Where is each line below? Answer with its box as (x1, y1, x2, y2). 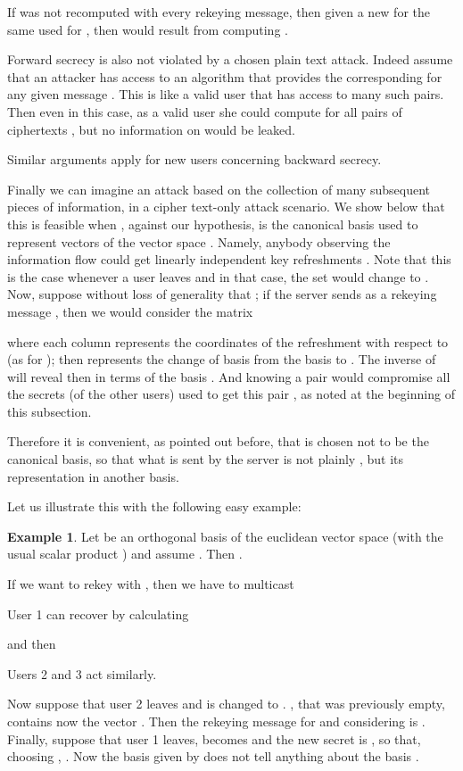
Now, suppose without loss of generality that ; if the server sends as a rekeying (7, 285, 437, 303)
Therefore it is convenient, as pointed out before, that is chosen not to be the (7, 432, 429, 451)
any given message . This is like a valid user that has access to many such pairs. (7, 85, 444, 104)
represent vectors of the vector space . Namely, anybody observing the (7, 232, 391, 251)
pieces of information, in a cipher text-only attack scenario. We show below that (7, 197, 445, 216)
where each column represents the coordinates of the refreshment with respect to (7, 332, 449, 351)
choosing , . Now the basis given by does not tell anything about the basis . (7, 747, 419, 766)
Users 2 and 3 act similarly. (7, 664, 157, 683)
